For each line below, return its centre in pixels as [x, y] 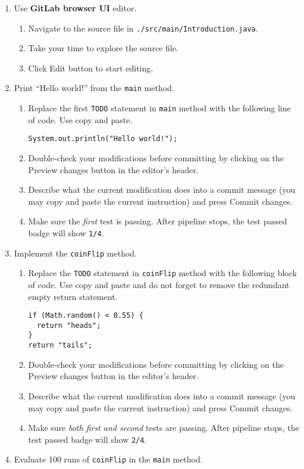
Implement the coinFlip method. [76, 253]
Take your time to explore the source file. [103, 48]
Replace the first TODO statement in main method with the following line [159, 108]
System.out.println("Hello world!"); [103, 139]
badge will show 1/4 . [66, 232]
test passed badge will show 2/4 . [87, 439]
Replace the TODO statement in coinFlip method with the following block [162, 273]
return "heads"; [69, 325]
